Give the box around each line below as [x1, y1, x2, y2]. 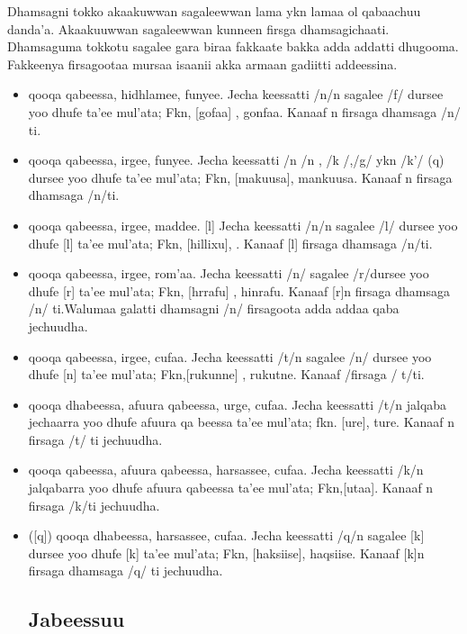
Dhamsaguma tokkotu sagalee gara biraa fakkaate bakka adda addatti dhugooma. [7, 37, 459, 56]
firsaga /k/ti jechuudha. [28, 495, 160, 514]
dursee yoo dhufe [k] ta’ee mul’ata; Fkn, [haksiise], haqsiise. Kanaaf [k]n [28, 543, 425, 562]
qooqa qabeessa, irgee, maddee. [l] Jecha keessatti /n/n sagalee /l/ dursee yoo [28, 215, 458, 234]
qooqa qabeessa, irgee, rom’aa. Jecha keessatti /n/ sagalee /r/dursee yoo [28, 264, 429, 283]
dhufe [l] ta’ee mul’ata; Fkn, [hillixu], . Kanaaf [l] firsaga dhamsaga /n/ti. [28, 233, 433, 252]
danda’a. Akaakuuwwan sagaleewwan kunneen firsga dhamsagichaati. [7, 19, 390, 38]
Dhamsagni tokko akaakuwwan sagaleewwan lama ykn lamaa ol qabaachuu [7, 2, 421, 20]
